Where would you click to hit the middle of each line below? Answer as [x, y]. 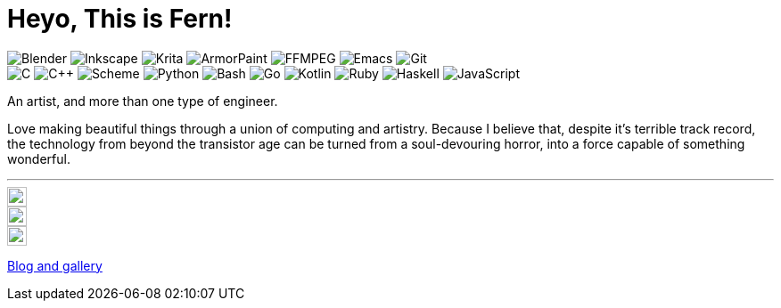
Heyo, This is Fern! [120, 19]
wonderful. [39, 158]
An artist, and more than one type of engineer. [143, 101]
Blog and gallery [55, 265]
